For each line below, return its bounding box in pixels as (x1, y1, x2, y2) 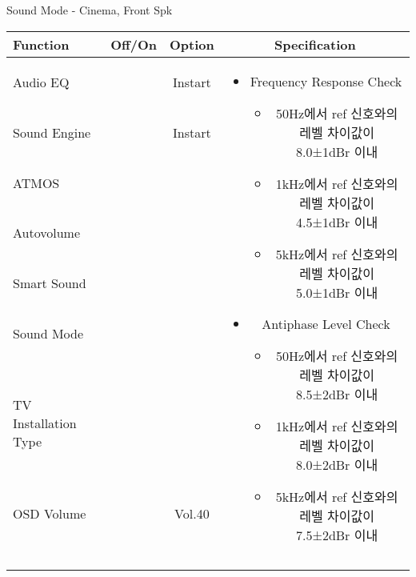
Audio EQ (13, 72, 70, 91)
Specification (274, 34, 356, 54)
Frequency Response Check (250, 71, 402, 90)
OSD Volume (13, 503, 86, 523)
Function (13, 34, 70, 54)
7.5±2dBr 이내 (295, 525, 378, 544)
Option (170, 34, 214, 54)
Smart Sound (13, 273, 86, 292)
